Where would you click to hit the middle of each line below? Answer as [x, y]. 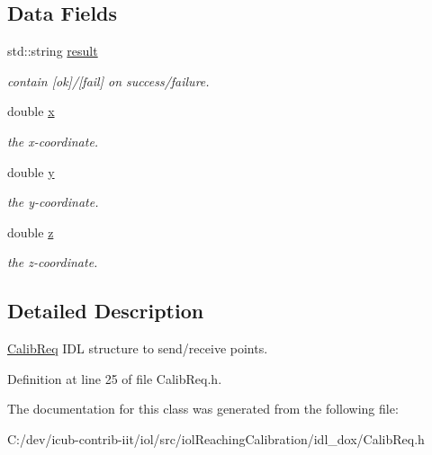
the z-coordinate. [53, 262]
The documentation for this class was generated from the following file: [203, 409]
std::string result [53, 51]
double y [31, 171]
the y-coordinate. [53, 202]
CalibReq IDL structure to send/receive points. [138, 348]
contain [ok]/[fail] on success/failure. [108, 80]
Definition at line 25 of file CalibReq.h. [115, 378]
